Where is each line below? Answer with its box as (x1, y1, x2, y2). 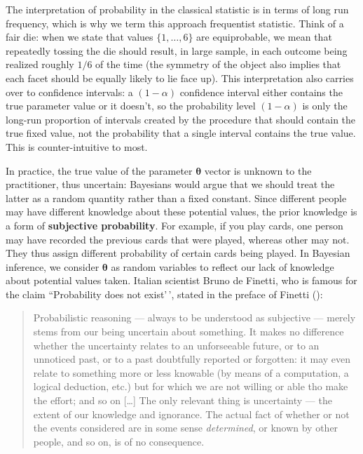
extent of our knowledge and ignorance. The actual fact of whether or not (33, 406, 350, 421)
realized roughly (6, 57, 74, 72)
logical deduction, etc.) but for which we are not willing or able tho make (33, 379, 348, 394)
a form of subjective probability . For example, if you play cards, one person (6, 218, 343, 232)
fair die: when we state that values (6, 29, 153, 44)
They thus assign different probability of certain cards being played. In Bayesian (6, 246, 350, 260)
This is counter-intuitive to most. (6, 139, 148, 154)
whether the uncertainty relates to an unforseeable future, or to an (33, 338, 320, 352)
